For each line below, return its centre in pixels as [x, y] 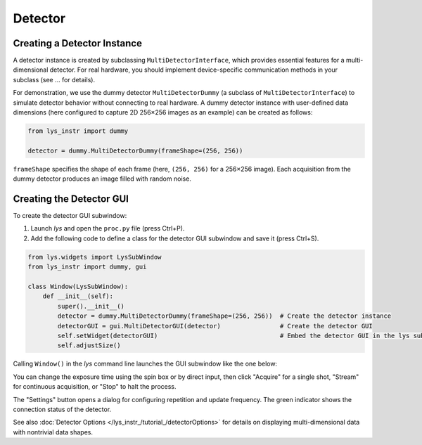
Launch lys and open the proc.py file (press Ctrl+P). [108, 228]
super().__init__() [91, 306]
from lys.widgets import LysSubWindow [95, 257]
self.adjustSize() [89, 346]
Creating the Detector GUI [71, 199]
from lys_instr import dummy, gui [87, 267]
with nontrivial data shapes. [53, 432]
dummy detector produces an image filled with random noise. [102, 179]
